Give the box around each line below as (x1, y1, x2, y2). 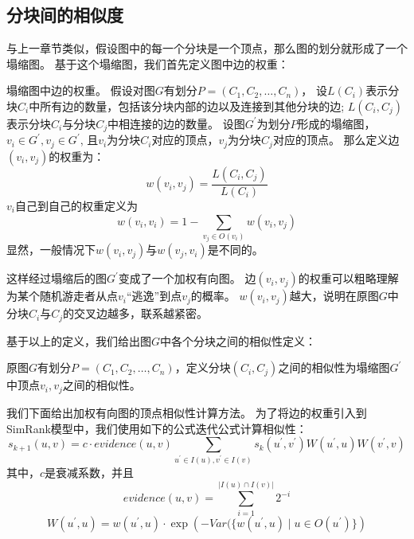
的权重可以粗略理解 (298, 270, 399, 287)
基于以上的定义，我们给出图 (6, 332, 151, 349)
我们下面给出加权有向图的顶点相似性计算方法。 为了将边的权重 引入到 (6, 404, 367, 420)
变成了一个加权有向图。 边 (118, 270, 256, 287)
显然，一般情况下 (6, 241, 96, 258)
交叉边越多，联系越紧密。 (74, 305, 209, 322)
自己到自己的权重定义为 (14, 197, 138, 213)
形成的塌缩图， (297, 115, 376, 131)
